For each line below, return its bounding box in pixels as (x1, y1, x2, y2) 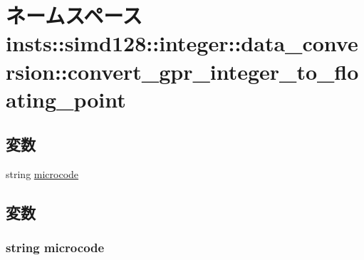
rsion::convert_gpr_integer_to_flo (6, 56, 359, 85)
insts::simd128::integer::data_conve (6, 28, 358, 58)
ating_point (6, 84, 126, 113)
